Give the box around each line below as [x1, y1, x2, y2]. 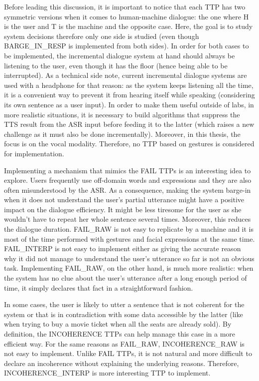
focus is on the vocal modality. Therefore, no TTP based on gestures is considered [4, 138, 255, 149]
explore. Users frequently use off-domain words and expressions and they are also [4, 175, 252, 185]
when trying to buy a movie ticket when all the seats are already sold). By [4, 319, 232, 329]
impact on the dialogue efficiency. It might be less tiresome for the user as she [4, 204, 242, 214]
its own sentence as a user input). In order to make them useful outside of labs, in [4, 99, 254, 109]
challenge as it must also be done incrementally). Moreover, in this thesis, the [4, 128, 241, 139]
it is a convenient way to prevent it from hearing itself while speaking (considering [4, 89, 255, 100]
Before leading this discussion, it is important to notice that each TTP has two [4, 1, 246, 11]
